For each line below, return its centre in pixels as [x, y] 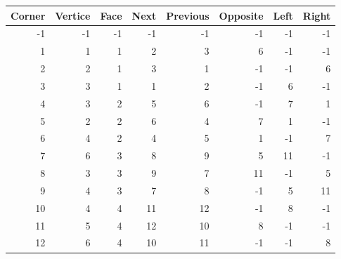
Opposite [241, 15]
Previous [188, 15]
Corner [28, 15]
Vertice [73, 15]
